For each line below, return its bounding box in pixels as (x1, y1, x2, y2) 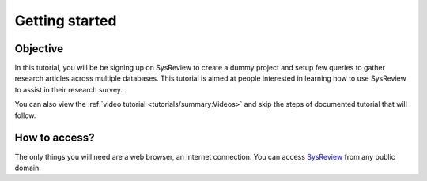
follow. (14, 111, 36, 120)
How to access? (14, 131, 95, 145)
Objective (14, 42, 64, 55)
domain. (14, 163, 41, 172)
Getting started (14, 12, 117, 29)
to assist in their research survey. (14, 85, 123, 94)
